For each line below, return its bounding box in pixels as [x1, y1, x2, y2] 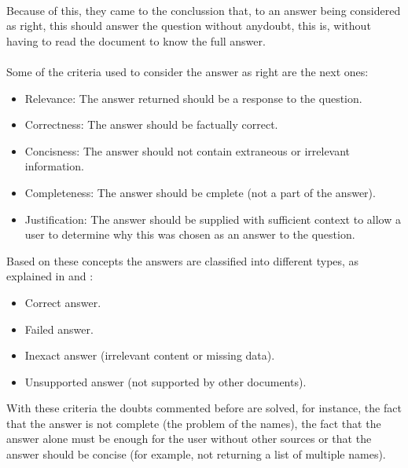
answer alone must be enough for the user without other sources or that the [6, 430, 372, 447]
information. [24, 158, 84, 174]
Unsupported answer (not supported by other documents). [24, 373, 307, 389]
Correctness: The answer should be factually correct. [24, 116, 278, 133]
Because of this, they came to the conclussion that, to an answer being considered [6, 2, 401, 18]
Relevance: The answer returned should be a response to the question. [24, 90, 362, 106]
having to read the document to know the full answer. [6, 32, 266, 49]
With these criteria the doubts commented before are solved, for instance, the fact [6, 400, 402, 416]
